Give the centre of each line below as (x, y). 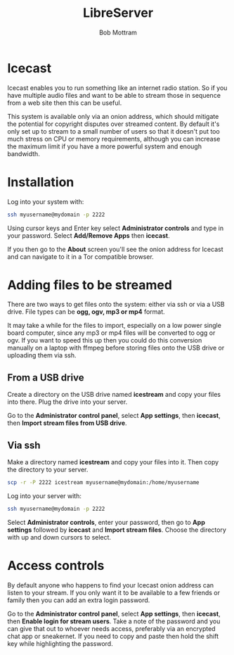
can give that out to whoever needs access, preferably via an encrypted (111, 628)
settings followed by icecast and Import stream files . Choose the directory (117, 530)
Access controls (56, 566)
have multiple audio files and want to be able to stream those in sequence (114, 95)
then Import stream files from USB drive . (67, 423)
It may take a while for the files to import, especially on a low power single (114, 326)
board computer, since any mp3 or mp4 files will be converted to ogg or (111, 333)
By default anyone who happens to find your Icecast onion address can (111, 585)
